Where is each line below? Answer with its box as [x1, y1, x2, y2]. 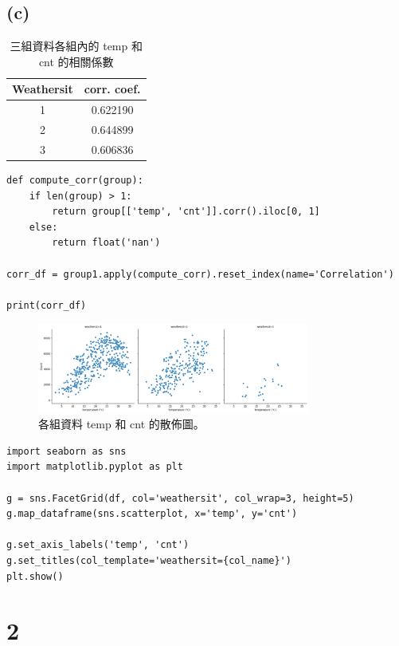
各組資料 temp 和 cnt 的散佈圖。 [38, 416, 205, 432]
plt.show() [6, 570, 64, 582]
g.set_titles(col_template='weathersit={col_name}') [6, 554, 291, 566]
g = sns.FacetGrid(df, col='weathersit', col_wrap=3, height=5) [6, 492, 354, 504]
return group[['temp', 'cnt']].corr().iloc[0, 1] [52, 206, 320, 218]
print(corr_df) [6, 299, 87, 311]
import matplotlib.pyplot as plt [6, 461, 183, 473]
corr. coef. [84, 81, 141, 97]
